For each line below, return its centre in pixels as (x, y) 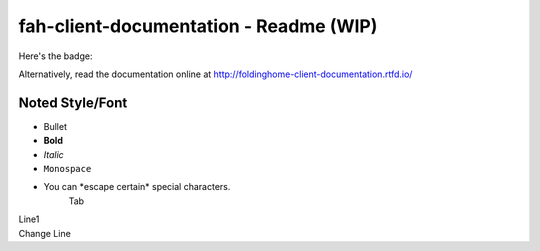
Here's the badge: (55, 56)
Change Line (45, 233)
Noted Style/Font (73, 102)
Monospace (67, 169)
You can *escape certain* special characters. (137, 187)
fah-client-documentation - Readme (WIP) (198, 26)
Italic (53, 154)
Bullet (55, 126)
